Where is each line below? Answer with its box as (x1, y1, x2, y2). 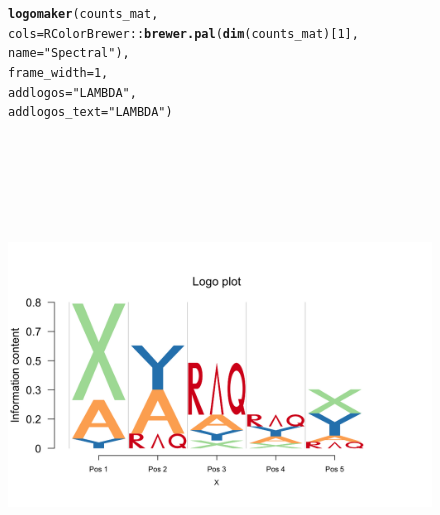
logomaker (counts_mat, (8, 7, 159, 21)
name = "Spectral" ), (8, 46, 130, 61)
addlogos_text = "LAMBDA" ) (8, 105, 173, 120)
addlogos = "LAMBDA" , (8, 85, 137, 100)
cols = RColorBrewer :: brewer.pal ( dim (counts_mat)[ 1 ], (8, 26, 359, 41)
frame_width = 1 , (8, 65, 109, 80)
